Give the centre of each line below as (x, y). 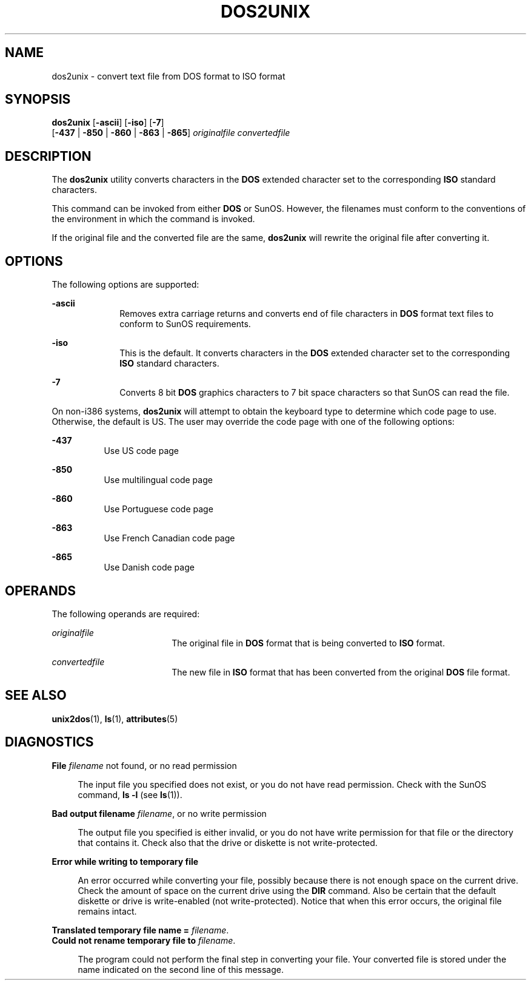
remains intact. (107, 911)
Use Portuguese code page (159, 509)
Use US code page (142, 451)
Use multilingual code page (158, 480)
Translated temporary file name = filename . (140, 930)
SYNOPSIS (38, 100)
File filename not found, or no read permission (144, 765)
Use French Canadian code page (169, 538)
